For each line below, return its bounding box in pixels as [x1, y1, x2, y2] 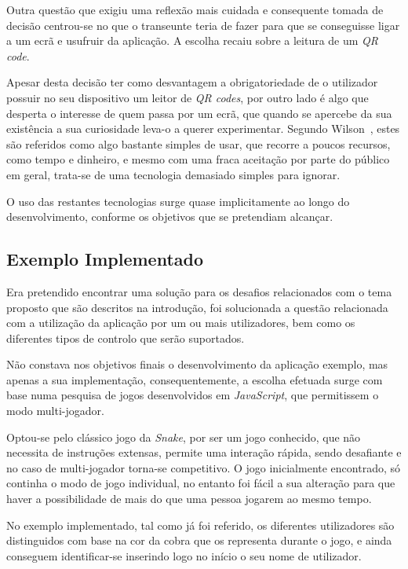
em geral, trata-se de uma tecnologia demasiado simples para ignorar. [6, 166, 341, 182]
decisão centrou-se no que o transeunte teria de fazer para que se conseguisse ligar [6, 17, 400, 33]
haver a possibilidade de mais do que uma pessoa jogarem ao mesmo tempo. [6, 490, 372, 507]
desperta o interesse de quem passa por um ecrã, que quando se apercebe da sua [6, 105, 392, 121]
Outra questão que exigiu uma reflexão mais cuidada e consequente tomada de [6, 2, 384, 17]
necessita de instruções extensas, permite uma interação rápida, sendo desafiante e [6, 444, 402, 461]
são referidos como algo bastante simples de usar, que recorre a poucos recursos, [6, 135, 391, 152]
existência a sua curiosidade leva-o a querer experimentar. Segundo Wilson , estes [6, 120, 400, 137]
